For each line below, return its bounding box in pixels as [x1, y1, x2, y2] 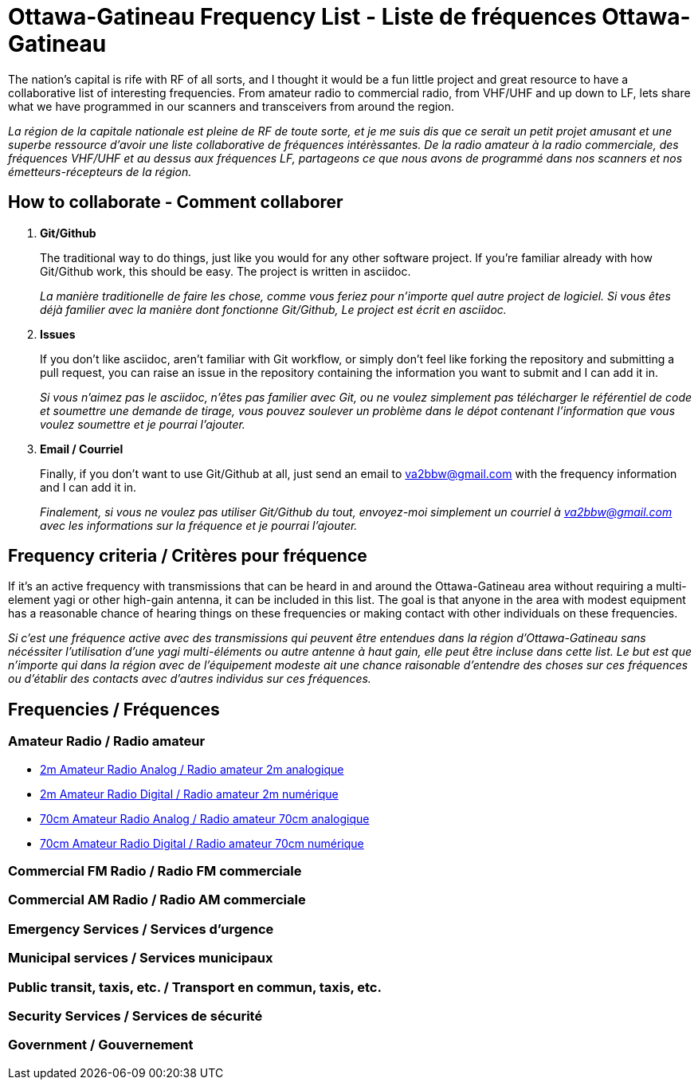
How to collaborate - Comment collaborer [8, 192, 343, 213]
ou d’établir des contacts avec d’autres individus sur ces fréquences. [8, 672, 371, 686]
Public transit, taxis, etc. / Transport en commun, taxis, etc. [8, 978, 382, 995]
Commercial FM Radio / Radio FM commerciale [8, 863, 302, 880]
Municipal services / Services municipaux [8, 950, 273, 966]
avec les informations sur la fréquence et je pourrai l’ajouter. [40, 518, 358, 532]
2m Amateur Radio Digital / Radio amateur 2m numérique [40, 786, 339, 801]
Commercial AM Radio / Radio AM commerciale [8, 892, 306, 908]
